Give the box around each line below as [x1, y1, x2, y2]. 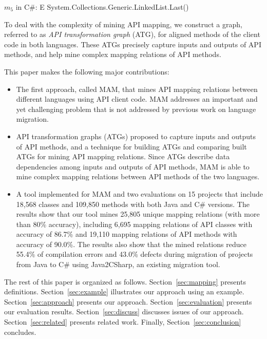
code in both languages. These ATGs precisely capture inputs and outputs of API [4, 39, 261, 49]
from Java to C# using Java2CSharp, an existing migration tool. [16, 259, 220, 270]
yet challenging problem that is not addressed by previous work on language [16, 103, 256, 114]
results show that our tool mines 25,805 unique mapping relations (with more [16, 209, 260, 219]
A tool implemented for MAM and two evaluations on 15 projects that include [16, 188, 263, 199]
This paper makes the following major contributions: [4, 66, 169, 77]
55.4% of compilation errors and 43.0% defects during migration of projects [16, 249, 253, 259]
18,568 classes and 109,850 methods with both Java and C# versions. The [16, 198, 250, 209]
